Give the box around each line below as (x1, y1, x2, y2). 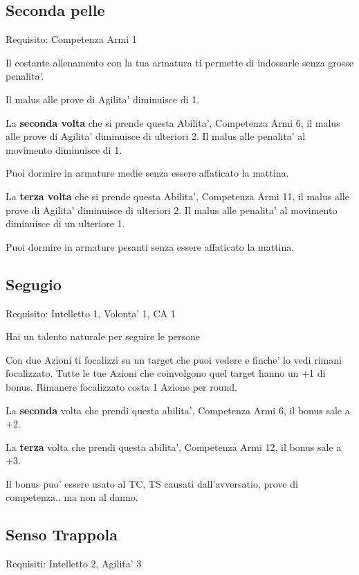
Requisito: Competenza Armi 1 (6, 32, 137, 46)
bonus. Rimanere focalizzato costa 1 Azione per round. (6, 379, 237, 393)
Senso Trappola (6, 524, 118, 545)
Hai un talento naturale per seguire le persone (6, 329, 201, 344)
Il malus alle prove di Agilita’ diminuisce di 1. (6, 91, 200, 106)
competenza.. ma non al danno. (6, 490, 138, 504)
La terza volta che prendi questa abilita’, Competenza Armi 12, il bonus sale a (6, 439, 342, 454)
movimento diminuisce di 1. (6, 142, 122, 157)
